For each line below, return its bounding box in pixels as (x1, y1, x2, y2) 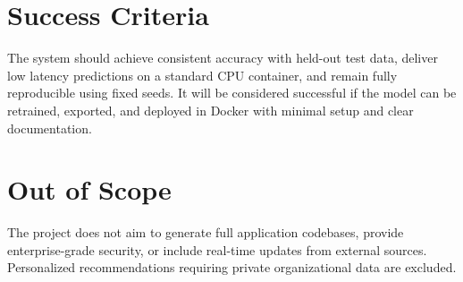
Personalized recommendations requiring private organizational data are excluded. (7, 258, 457, 277)
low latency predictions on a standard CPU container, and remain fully (7, 65, 398, 84)
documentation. (7, 118, 92, 137)
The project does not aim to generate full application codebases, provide (7, 223, 404, 242)
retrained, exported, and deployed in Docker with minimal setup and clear (7, 100, 414, 119)
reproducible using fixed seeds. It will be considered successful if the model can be (7, 83, 457, 102)
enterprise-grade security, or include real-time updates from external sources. (7, 240, 427, 259)
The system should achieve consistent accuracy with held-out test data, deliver (7, 48, 438, 67)
